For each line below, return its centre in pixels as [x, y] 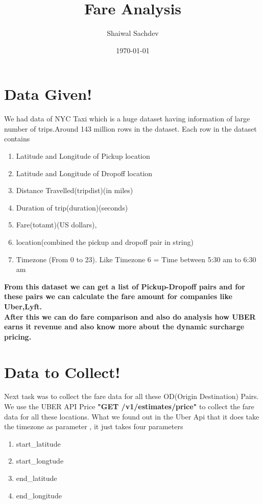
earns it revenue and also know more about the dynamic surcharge [124, 327]
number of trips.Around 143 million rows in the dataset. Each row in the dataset [130, 128]
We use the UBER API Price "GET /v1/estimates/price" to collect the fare [129, 406]
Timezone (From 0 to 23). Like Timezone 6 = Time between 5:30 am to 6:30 [136, 259]
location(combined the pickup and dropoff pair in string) [105, 242]
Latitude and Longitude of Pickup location [83, 156]
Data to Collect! [62, 372]
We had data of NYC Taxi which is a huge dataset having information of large [127, 119]
